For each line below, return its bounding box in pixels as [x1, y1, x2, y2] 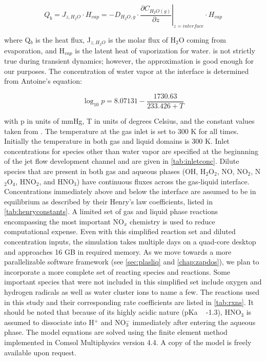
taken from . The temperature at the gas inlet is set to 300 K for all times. [4, 125, 239, 136]
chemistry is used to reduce [130, 216, 215, 226]
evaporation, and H [4, 45, 65, 55]
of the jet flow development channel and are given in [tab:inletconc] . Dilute [4, 156, 239, 166]
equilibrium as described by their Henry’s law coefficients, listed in [4, 196, 213, 206]
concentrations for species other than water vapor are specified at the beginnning [4, 145, 258, 156]
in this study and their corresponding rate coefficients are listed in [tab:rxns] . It [4, 296, 254, 307]
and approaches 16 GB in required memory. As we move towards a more [4, 246, 232, 257]
